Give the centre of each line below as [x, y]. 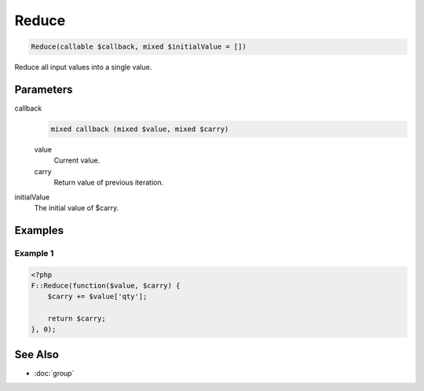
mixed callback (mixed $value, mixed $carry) [140, 129]
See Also [37, 354]
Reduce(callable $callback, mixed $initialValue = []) [139, 47]
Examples [39, 230]
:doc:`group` [54, 373]
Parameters [44, 89]
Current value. [77, 160]
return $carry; [77, 319]
